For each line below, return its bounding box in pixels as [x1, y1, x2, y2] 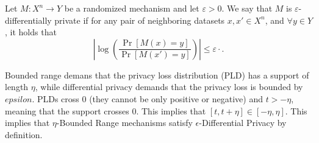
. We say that [221, 2, 273, 14]
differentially [5, 13, 52, 26]
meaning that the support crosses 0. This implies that [5, 104, 206, 117]
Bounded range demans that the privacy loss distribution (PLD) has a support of [5, 68, 309, 81]
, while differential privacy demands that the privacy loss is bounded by [35, 80, 303, 93]
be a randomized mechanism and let [64, 2, 199, 14]
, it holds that [5, 26, 57, 38]
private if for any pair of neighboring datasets [54, 13, 225, 26]
